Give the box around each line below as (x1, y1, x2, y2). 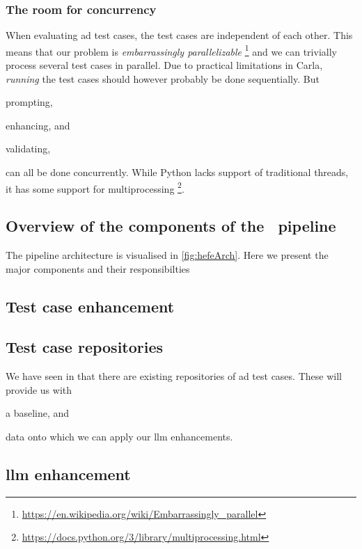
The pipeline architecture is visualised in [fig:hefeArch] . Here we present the (6, 248, 329, 262)
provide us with (6, 382, 72, 397)
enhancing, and (6, 118, 70, 132)
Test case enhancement (6, 295, 175, 317)
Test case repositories (6, 336, 164, 358)
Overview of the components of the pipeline (6, 215, 336, 237)
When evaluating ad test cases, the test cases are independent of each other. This (6, 28, 353, 42)
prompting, (6, 95, 53, 109)
